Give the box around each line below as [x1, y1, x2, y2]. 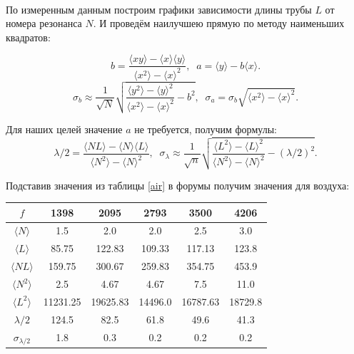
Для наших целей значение [6, 122, 123, 137]
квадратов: [6, 29, 51, 44]
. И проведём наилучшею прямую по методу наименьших [93, 16, 345, 31]
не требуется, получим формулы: [134, 122, 277, 137]
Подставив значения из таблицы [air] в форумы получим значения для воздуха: [6, 177, 350, 192]
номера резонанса [6, 16, 82, 31]
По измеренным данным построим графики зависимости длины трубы [6, 1, 312, 16]
